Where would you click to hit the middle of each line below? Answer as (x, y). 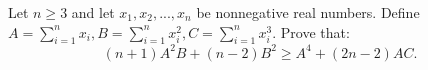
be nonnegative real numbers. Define (308, 12)
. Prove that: (311, 31)
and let (93, 12)
